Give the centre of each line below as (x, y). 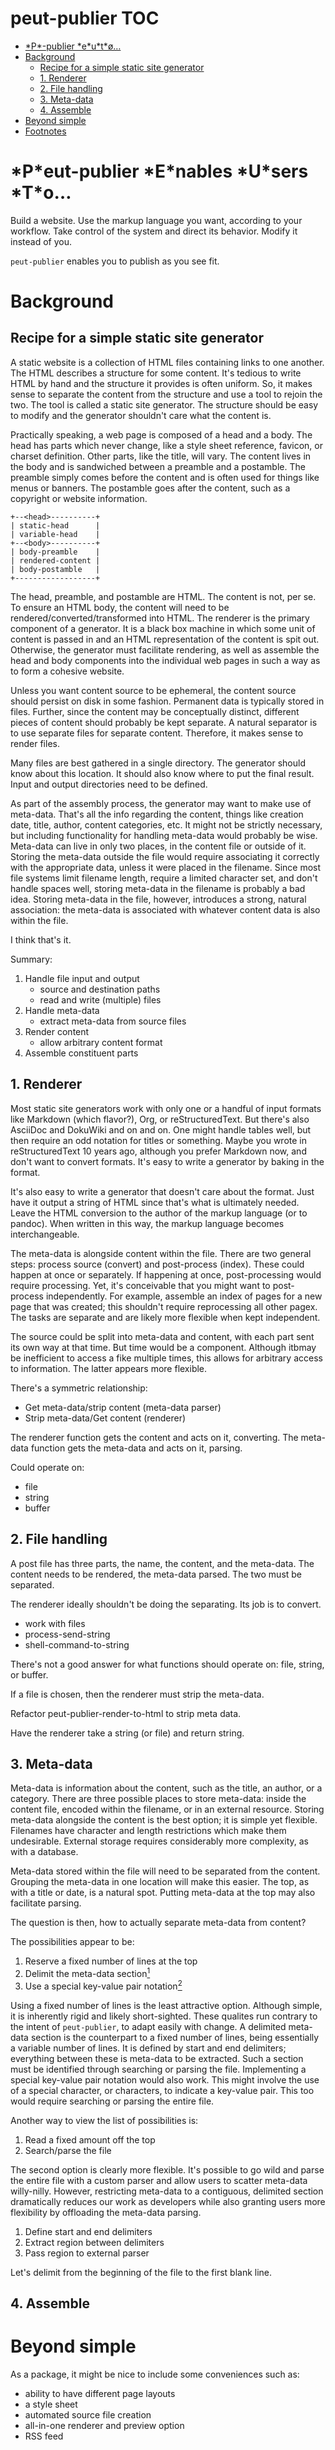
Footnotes (45, 131)
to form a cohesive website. (67, 671)
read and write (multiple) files (100, 999)
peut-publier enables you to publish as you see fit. (115, 261)
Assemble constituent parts (81, 1053)
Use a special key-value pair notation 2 (103, 1985)
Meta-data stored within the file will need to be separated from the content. (165, 1871)
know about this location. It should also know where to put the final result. (162, 773)
